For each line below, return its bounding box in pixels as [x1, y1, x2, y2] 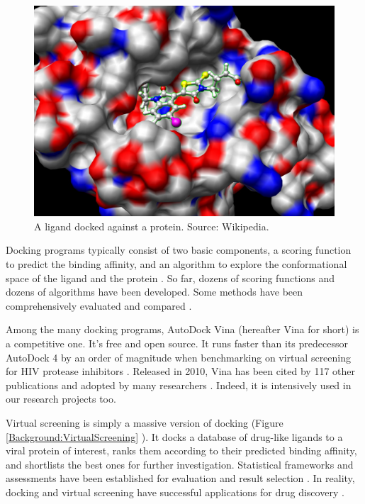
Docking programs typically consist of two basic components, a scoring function [6, 242, 352, 257]
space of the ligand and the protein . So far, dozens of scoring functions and [6, 270, 335, 285]
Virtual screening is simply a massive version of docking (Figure [6, 415, 283, 430]
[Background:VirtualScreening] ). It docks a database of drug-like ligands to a [6, 429, 343, 444]
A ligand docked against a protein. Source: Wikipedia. [34, 218, 269, 233]
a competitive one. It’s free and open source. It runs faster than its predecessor [6, 336, 348, 351]
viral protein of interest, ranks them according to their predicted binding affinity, [6, 443, 357, 458]
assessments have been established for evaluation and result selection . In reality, [6, 471, 355, 486]
